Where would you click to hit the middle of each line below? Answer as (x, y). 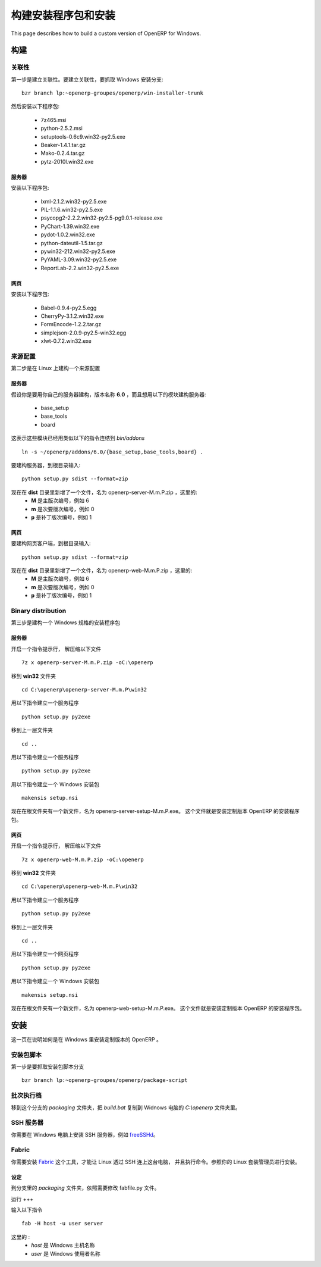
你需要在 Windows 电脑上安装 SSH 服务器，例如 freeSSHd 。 (85, 1134)
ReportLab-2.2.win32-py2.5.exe (80, 268)
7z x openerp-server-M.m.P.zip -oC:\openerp (88, 663)
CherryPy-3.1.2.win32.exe (72, 316)
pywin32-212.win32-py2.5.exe (78, 251)
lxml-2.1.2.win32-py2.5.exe (74, 201)
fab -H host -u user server (62, 1224)
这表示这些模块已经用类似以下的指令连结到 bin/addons (78, 438)
